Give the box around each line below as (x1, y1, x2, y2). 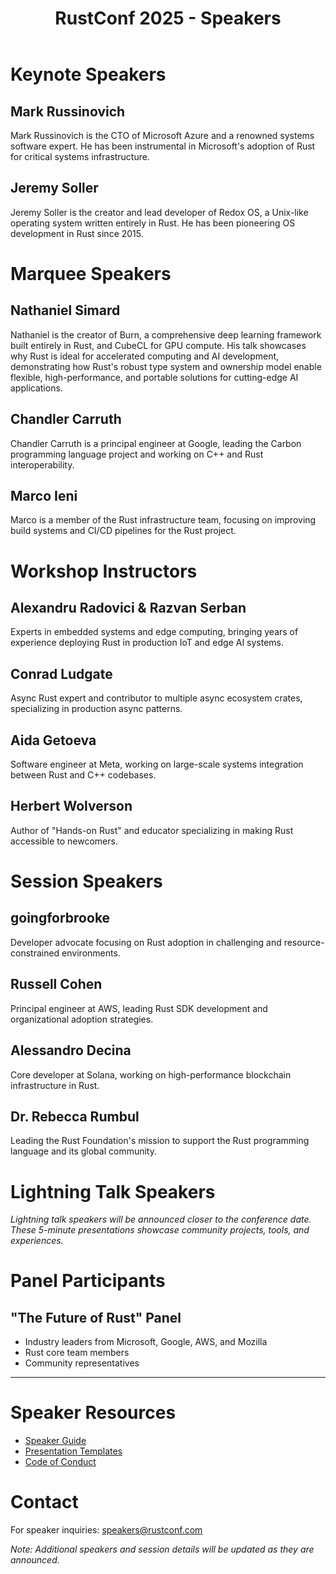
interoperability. (10, 458, 75, 471)
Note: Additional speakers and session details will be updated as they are (10, 1543, 315, 1556)
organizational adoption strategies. (10, 1013, 154, 1025)
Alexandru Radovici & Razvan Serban (10, 600, 247, 617)
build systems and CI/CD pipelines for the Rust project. (10, 525, 237, 537)
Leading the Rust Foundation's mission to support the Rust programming (10, 1135, 310, 1147)
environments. (61, 947, 121, 959)
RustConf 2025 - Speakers (54, 7, 282, 30)
